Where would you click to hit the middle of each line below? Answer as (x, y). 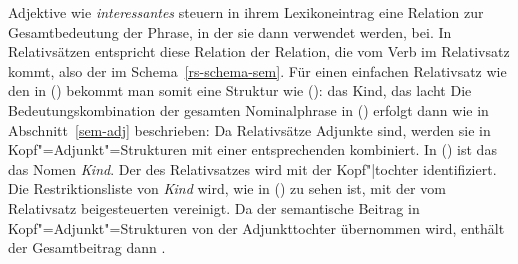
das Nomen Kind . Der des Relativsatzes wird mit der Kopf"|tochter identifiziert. (252, 168)
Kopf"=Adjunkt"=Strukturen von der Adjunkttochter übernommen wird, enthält (256, 227)
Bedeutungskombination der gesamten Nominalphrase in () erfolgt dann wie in (248, 109)
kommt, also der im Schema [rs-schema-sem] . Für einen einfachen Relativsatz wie (257, 70)
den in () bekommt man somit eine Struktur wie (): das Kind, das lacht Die (240, 90)
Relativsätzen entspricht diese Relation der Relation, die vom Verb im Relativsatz (259, 51)
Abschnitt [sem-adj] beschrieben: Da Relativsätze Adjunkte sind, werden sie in (249, 129)
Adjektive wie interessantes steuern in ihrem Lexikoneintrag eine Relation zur (246, 12)
